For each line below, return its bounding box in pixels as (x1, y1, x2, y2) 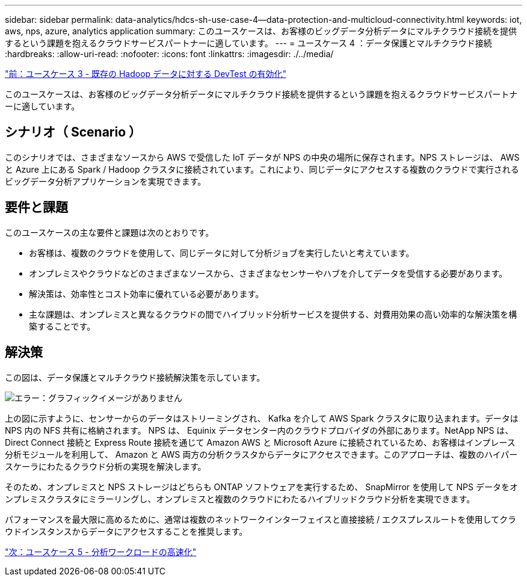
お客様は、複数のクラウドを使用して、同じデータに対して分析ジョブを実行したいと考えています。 (29, 247, 415, 258)
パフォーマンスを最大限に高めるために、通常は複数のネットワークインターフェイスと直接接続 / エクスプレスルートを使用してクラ (5, 514, 517, 524)
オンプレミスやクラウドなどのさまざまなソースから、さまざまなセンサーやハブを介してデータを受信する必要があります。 (29, 268, 508, 278)
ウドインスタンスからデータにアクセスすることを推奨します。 (5, 526, 248, 536)
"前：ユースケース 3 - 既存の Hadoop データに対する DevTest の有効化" (5, 69, 286, 79)
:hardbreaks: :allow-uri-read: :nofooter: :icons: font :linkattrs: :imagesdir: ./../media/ (5, 49, 334, 59)
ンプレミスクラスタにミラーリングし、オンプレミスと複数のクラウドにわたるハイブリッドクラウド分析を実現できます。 (5, 493, 475, 504)
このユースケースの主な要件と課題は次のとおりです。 (5, 227, 214, 238)
